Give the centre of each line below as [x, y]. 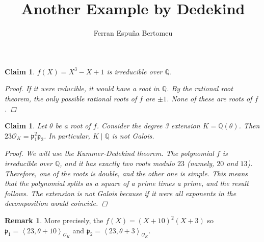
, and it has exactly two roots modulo [117, 163]
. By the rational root [200, 88]
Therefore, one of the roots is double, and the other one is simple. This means [126, 173]
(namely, [201, 163]
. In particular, [67, 135]
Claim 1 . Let [26, 126]
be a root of [73, 126]
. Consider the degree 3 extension [148, 126]
